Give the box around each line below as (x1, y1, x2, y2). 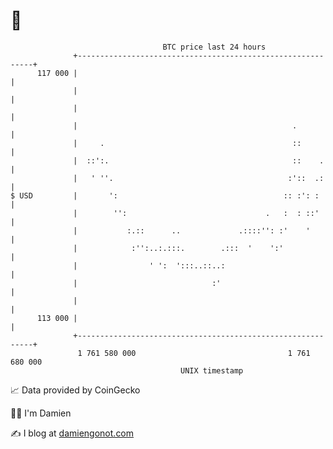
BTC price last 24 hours (162, 42, 267, 52)
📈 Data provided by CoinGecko (10, 384, 141, 396)
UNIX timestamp (180, 365, 244, 376)
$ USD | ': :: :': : (10, 190, 320, 201)
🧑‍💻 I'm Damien (10, 407, 72, 419)
